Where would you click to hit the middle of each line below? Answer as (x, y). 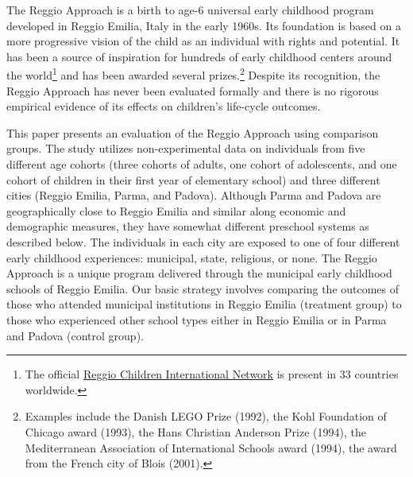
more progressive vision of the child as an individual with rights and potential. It (203, 41)
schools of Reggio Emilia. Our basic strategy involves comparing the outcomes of (203, 288)
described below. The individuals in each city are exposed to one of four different (203, 241)
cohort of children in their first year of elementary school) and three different (193, 179)
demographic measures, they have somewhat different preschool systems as (188, 226)
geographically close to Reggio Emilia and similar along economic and (176, 210)
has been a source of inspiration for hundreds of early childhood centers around (199, 56)
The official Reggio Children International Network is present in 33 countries (212, 374)
